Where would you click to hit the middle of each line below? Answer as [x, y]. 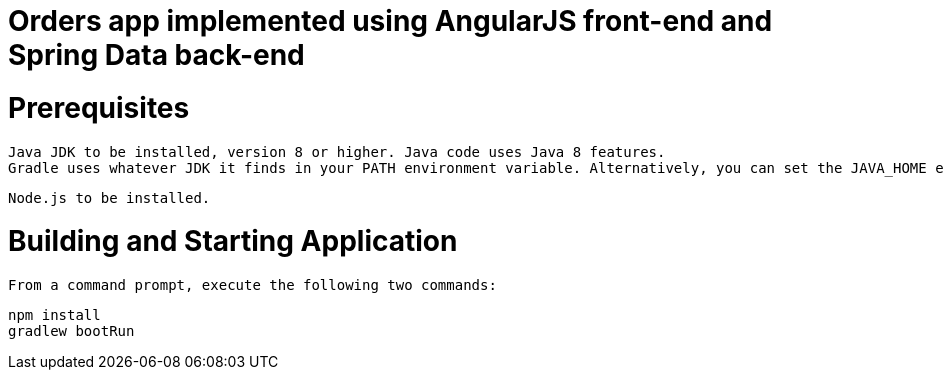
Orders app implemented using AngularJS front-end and [390, 21]
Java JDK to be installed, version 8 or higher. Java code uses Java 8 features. [337, 151]
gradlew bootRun [71, 331]
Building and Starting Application [233, 241]
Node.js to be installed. [109, 197]
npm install [54, 315]
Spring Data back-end [156, 55]
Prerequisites [99, 107]
